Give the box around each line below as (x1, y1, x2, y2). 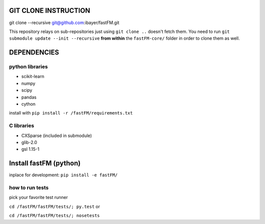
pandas (21, 94, 37, 100)
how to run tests (9, 184, 49, 191)
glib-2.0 (21, 139, 37, 145)
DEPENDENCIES (9, 48, 59, 56)
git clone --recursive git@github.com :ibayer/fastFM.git (9, 20, 120, 26)
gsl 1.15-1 (21, 146, 39, 152)
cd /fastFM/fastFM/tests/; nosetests (9, 213, 100, 219)
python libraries (9, 63, 48, 70)
